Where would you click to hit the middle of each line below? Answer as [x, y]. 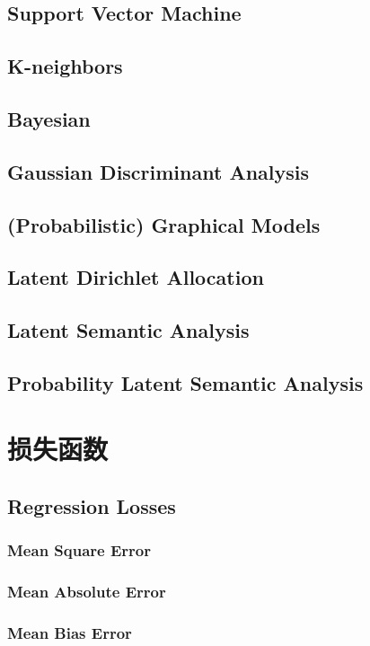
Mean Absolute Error [87, 592]
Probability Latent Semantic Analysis [185, 382]
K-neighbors [65, 66]
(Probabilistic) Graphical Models [164, 224]
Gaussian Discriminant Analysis [159, 171]
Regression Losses [92, 506]
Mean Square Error [79, 550]
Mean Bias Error [70, 633]
